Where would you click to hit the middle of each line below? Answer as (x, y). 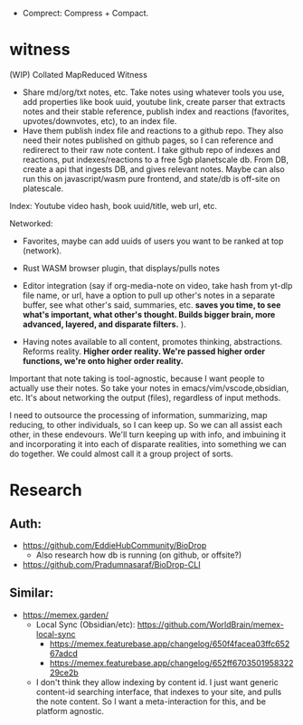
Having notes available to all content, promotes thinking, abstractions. (152, 341)
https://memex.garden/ (66, 615)
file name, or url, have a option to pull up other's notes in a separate (149, 295)
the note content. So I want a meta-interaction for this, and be (151, 701)
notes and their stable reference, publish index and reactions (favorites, (156, 111)
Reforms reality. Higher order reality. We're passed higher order (143, 351)
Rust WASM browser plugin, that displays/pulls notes (121, 268)
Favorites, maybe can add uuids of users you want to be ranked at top (153, 241)
